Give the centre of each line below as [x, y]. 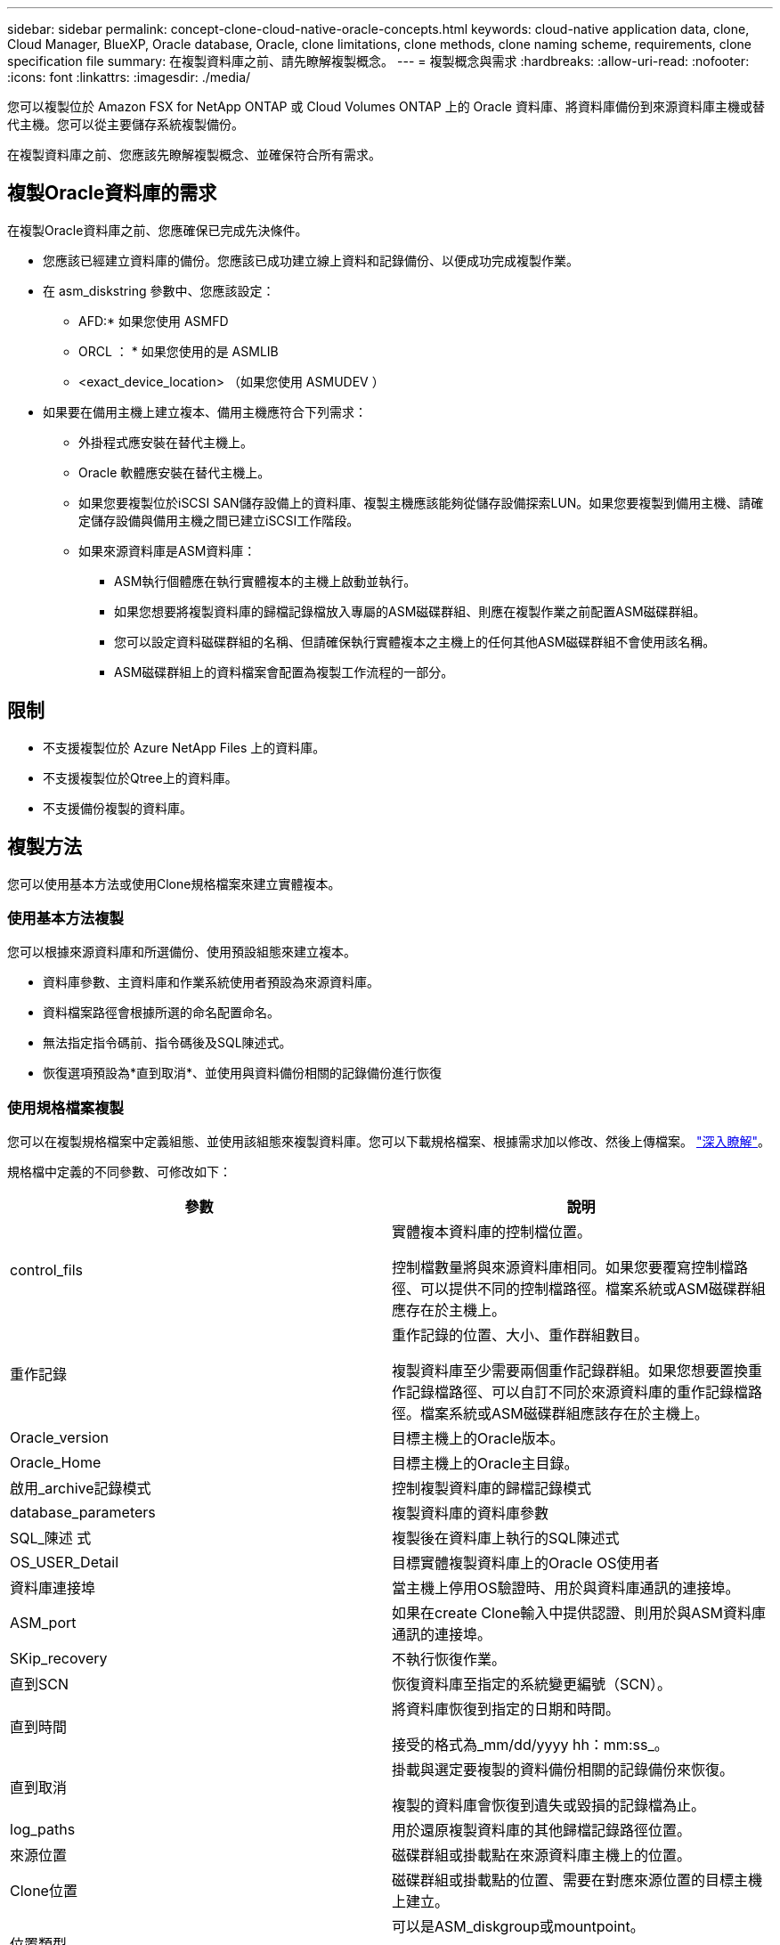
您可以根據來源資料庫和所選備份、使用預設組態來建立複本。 [182, 952]
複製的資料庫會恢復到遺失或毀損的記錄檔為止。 [549, 1806]
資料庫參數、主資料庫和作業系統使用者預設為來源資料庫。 [211, 982]
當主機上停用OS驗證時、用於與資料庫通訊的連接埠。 [566, 1588]
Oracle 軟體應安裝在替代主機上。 [175, 472]
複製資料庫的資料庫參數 [471, 1514]
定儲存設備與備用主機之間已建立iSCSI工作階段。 [219, 520]
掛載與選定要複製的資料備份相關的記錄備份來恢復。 [563, 1770]
